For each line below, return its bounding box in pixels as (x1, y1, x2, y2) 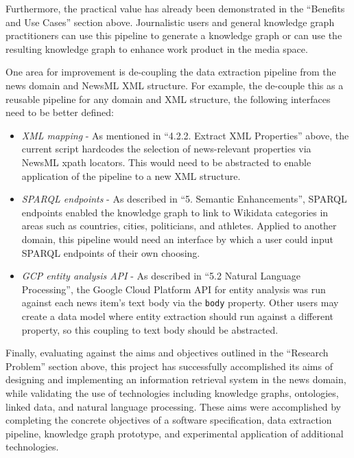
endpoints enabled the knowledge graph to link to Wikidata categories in (21, 205, 329, 219)
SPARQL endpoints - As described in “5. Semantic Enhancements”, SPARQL (21, 192, 347, 206)
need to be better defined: (5, 105, 114, 119)
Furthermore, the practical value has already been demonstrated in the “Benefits (5, 1, 345, 15)
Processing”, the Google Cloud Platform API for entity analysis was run (21, 282, 326, 296)
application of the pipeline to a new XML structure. (21, 168, 241, 183)
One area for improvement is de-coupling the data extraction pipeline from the (5, 65, 336, 79)
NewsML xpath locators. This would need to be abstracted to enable (21, 154, 311, 169)
